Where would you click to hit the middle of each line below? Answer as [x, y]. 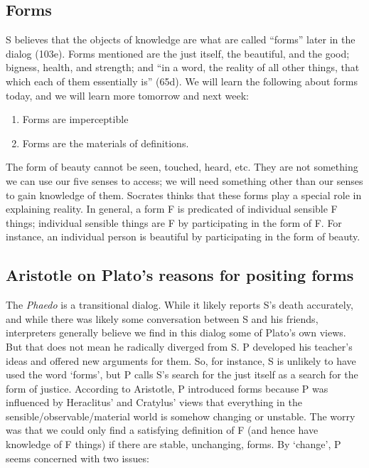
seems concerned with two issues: [77, 458]
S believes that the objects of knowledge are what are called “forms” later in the [181, 39]
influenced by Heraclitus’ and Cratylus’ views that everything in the [154, 402]
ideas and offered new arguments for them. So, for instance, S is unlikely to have [181, 360]
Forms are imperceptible [75, 119]
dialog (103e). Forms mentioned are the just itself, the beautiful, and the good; [178, 53]
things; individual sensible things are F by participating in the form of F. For [174, 222]
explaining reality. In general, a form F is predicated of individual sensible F [172, 209]
